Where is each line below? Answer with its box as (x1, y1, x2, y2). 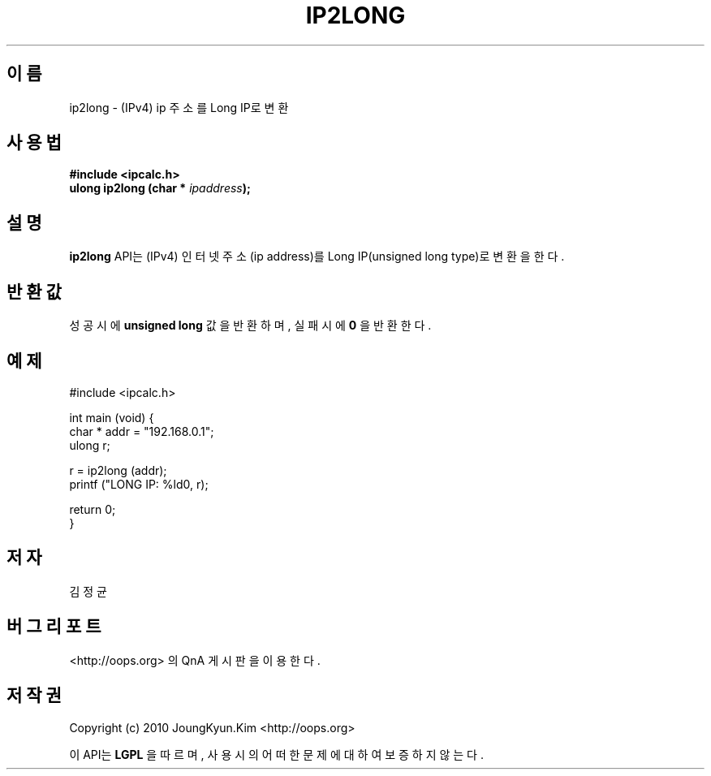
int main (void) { (69, 410, 154, 425)
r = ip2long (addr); (69, 463, 167, 477)
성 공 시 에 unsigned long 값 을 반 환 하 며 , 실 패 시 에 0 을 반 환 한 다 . (69, 318, 432, 333)
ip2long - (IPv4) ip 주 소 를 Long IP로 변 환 (69, 100, 289, 114)
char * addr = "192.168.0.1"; (69, 424, 214, 438)
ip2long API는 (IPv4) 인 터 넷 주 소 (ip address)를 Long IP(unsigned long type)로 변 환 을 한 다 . (69, 249, 565, 264)
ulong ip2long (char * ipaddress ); (69, 181, 251, 196)
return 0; (69, 502, 116, 516)
